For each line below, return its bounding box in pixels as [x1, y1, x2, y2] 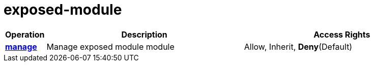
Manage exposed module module [46, 41, 175, 52]
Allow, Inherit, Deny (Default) [244, 41, 353, 52]
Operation [5, 29, 45, 40]
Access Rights [313, 29, 370, 40]
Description [121, 29, 167, 40]
